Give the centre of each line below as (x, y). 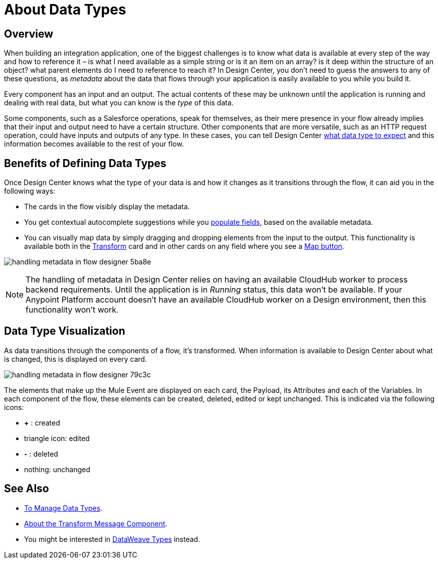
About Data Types (65, 10)
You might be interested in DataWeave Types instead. (112, 539)
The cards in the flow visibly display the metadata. (107, 207)
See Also (27, 489)
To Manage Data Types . (63, 508)
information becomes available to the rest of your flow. (94, 144)
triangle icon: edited (57, 438)
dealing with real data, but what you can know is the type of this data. (119, 103)
